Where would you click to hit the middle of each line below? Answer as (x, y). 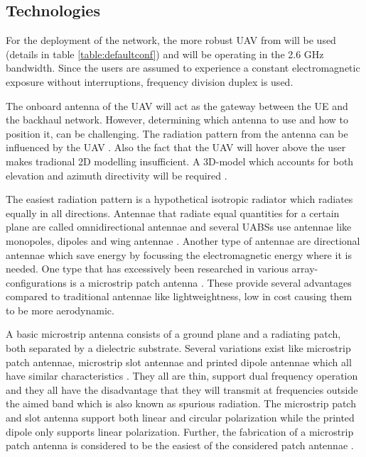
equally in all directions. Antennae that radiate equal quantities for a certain (173, 213)
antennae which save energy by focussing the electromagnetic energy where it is (179, 254)
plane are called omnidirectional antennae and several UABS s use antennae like (179, 227)
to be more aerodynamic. (60, 310)
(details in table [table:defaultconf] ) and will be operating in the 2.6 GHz (165, 54)
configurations (36, 282)
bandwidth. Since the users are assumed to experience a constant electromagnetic (183, 68)
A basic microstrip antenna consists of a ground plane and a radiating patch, (173, 334)
